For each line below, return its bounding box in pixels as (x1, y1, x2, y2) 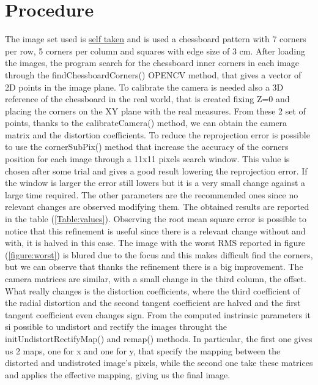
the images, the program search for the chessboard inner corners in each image (5, 56, 299, 69)
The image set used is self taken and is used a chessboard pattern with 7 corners (5, 32, 306, 45)
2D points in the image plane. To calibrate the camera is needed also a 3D (5, 80, 284, 93)
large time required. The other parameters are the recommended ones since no (5, 188, 298, 201)
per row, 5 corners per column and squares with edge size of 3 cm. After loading (5, 44, 305, 57)
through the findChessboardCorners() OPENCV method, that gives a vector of (5, 68, 301, 81)
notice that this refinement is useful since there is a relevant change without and (5, 224, 306, 237)
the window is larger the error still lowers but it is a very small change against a (5, 176, 306, 189)
